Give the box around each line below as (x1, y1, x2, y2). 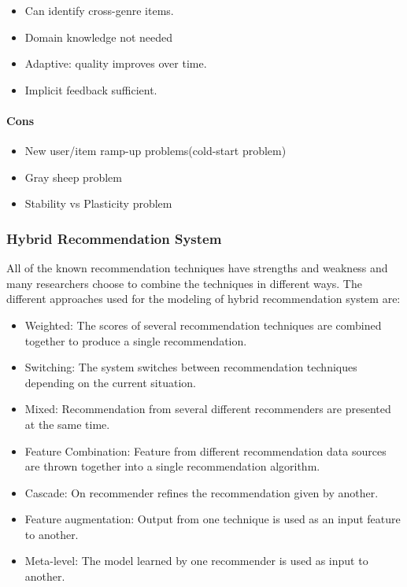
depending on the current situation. (24, 374, 196, 390)
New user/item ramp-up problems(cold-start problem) (24, 142, 287, 159)
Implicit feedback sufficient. (24, 81, 157, 98)
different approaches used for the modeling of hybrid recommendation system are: (6, 290, 401, 307)
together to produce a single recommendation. (24, 332, 247, 349)
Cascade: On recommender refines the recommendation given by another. (24, 484, 379, 500)
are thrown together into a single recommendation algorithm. (24, 458, 320, 474)
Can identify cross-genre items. (24, 2, 174, 18)
